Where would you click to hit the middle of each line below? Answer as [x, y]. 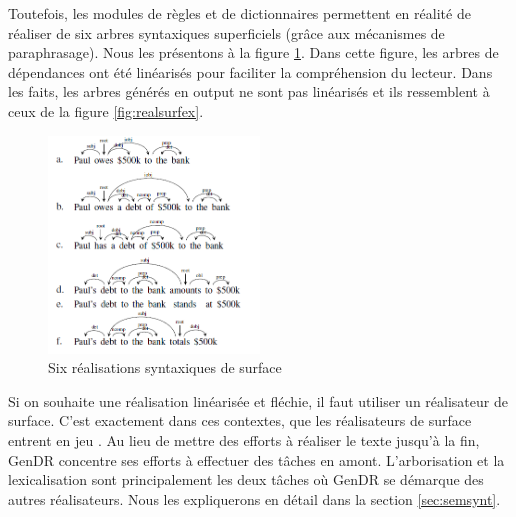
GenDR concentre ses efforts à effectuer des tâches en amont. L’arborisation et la [256, 459]
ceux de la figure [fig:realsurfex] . [106, 110]
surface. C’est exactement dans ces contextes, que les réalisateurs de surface [240, 420]
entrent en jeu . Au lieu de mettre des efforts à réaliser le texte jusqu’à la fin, [244, 439]
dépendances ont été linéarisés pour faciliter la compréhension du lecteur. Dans [250, 71]
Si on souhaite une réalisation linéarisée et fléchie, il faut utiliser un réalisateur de [258, 400]
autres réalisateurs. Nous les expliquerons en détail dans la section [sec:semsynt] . [254, 498]
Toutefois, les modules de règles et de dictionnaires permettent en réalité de [239, 13]
